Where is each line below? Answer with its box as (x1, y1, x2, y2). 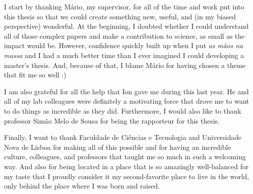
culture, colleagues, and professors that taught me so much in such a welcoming (4, 151, 246, 162)
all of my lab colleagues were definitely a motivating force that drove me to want (4, 96, 250, 106)
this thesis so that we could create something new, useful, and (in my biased (4, 11, 236, 21)
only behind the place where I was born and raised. (4, 181, 160, 191)
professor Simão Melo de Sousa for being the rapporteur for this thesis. (4, 115, 220, 126)
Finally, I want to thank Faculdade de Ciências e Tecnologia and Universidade (4, 132, 242, 142)
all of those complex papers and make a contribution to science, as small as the (4, 30, 245, 41)
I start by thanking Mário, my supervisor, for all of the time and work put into (4, 1, 245, 11)
